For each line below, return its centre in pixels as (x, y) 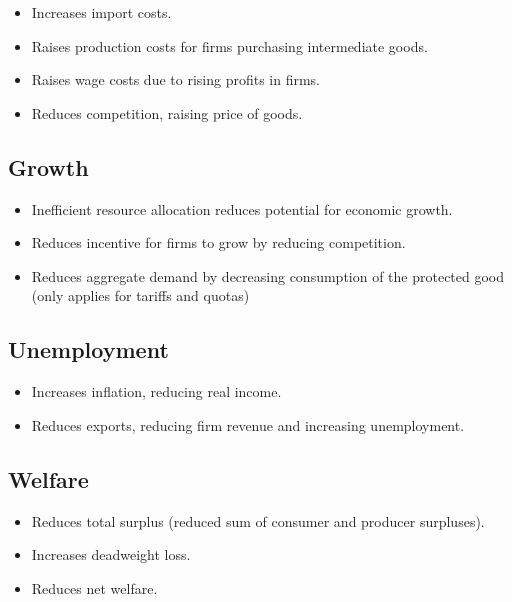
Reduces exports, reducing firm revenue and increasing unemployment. (248, 424)
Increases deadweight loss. (111, 554)
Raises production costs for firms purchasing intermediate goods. (229, 45)
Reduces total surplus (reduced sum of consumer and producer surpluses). (258, 520)
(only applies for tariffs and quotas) (140, 295)
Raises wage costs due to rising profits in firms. (175, 79)
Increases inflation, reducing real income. (156, 391)
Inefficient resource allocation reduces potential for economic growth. (242, 208)
